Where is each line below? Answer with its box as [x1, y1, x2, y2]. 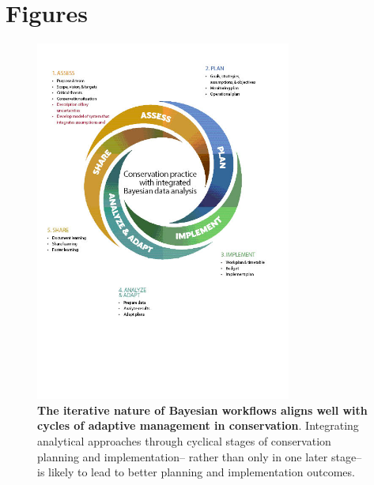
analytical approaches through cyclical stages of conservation [37, 432, 331, 449]
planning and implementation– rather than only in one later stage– [37, 448, 362, 464]
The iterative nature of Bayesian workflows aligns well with [37, 401, 368, 418]
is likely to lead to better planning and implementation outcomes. [37, 464, 355, 480]
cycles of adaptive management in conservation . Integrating [37, 417, 359, 434]
